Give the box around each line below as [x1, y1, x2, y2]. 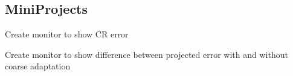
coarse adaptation [5, 60, 71, 72]
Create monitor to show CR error [5, 28, 129, 40]
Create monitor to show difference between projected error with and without [5, 48, 288, 60]
